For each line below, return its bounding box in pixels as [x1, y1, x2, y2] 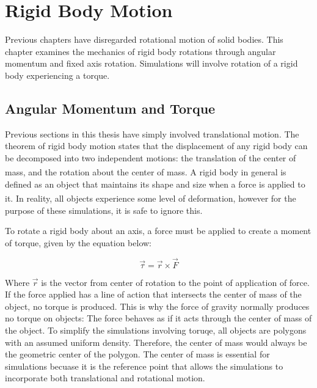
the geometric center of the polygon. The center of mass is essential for [5, 348, 270, 361]
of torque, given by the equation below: [5, 236, 152, 249]
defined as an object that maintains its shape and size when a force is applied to [5, 177, 305, 190]
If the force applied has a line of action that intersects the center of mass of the [5, 288, 302, 301]
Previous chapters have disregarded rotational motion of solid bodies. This [5, 33, 283, 46]
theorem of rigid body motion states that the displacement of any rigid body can [5, 139, 308, 152]
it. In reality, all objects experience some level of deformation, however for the [5, 191, 296, 204]
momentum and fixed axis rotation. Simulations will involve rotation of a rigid [5, 57, 298, 70]
